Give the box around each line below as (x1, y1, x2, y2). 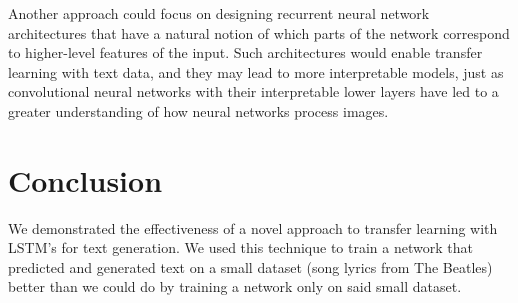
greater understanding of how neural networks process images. (8, 100, 389, 121)
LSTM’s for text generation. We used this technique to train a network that (8, 237, 473, 258)
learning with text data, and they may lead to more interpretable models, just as (8, 61, 504, 82)
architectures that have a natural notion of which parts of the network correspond (8, 22, 510, 43)
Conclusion (8, 159, 163, 200)
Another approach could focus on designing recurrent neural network (8, 3, 430, 23)
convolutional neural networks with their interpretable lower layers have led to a (8, 81, 499, 102)
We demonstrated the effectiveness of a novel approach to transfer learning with (8, 217, 498, 238)
